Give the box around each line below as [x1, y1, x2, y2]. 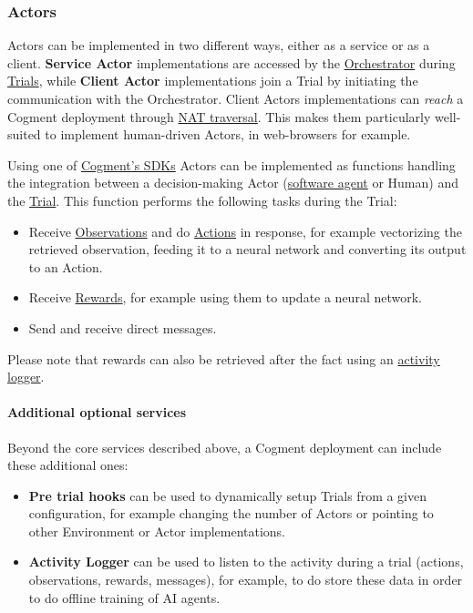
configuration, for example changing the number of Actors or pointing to [28, 504, 434, 523]
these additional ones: [7, 455, 129, 475]
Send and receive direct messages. [28, 318, 217, 337]
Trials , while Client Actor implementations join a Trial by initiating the [7, 71, 418, 90]
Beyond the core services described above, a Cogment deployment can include [7, 437, 442, 456]
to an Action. [28, 257, 103, 276]
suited [7, 125, 41, 144]
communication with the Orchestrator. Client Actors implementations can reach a [7, 89, 464, 107]
